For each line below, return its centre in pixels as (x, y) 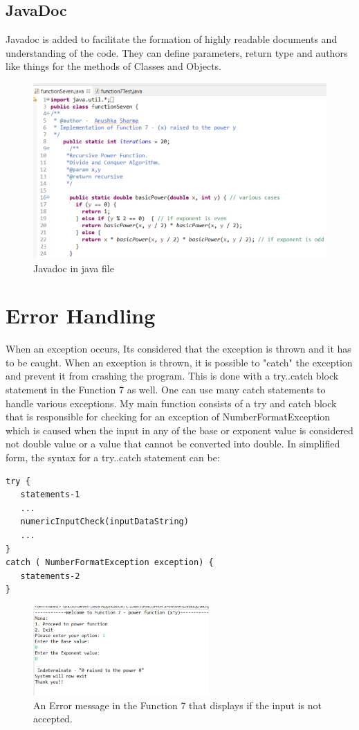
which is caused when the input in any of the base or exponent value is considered (179, 430)
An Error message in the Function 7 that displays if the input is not (178, 705)
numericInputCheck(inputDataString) (104, 522)
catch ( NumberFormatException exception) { (110, 563)
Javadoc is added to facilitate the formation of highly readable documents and (172, 39)
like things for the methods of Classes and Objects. (113, 66)
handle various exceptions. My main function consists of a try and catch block (171, 403)
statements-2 (50, 576)
